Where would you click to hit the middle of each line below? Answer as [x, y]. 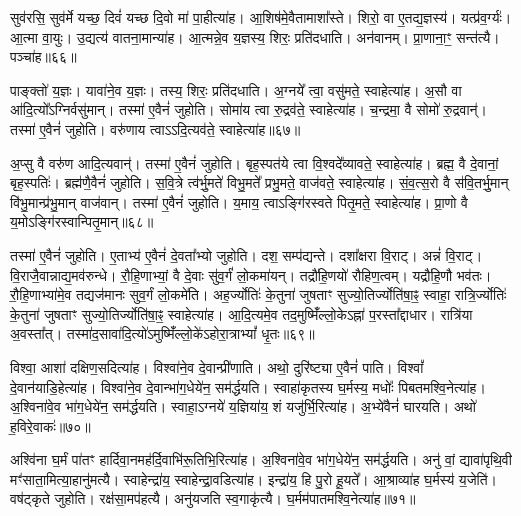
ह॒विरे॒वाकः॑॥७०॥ [50, 425]
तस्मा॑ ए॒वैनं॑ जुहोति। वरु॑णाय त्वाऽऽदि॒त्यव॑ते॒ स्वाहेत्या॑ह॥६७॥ [155, 128]
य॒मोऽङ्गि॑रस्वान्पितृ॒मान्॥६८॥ [82, 221]
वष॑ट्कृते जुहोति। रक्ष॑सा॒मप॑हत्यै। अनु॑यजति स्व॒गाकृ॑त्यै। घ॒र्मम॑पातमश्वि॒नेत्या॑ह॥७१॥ [213, 498]
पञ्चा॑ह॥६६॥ [43, 56]
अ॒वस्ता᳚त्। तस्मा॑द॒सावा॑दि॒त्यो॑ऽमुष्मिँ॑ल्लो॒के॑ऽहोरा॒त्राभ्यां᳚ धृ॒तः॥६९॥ [162, 333]
